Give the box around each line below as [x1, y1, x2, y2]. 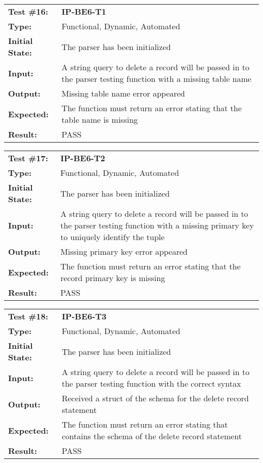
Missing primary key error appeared [60, 246, 188, 257]
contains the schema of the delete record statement [62, 430, 242, 442]
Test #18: [8, 310, 49, 322]
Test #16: [8, 6, 49, 17]
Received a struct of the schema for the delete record [62, 392, 249, 404]
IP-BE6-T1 [61, 6, 107, 17]
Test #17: [8, 152, 49, 164]
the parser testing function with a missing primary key [60, 219, 254, 231]
